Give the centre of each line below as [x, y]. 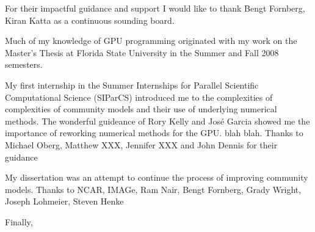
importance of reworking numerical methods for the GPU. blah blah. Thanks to [154, 133]
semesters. [24, 64]
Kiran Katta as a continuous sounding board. [90, 20]
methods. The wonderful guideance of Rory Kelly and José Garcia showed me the [157, 121]
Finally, [19, 221]
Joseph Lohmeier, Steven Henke [64, 201]
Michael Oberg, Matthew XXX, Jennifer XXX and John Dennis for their [141, 144]
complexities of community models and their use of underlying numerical [141, 109]
